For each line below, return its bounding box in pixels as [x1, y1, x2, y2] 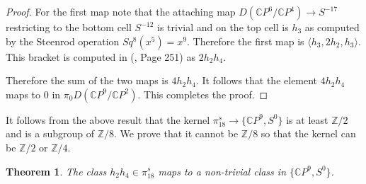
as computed [304, 20, 360, 34]
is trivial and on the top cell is [157, 20, 289, 34]
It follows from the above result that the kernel [6, 112, 210, 127]
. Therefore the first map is [187, 33, 304, 48]
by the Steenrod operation [6, 33, 120, 48]
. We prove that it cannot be [114, 126, 239, 141]
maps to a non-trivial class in [158, 163, 286, 178]
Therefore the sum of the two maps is [6, 73, 168, 88]
